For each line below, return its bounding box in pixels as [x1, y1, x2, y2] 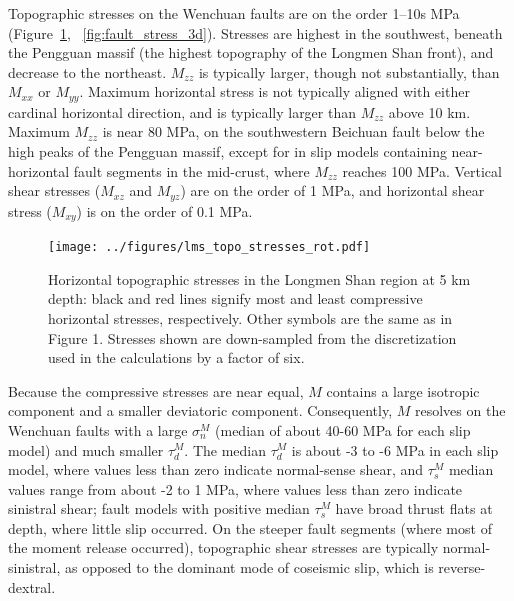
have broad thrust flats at [335, 498, 493, 519]
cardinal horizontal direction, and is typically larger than [8, 101, 356, 122]
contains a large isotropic [326, 380, 480, 401]
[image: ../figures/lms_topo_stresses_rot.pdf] [48, 240, 371, 255]
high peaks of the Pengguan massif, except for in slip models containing [8, 141, 447, 162]
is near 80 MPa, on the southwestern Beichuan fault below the [102, 121, 485, 142]
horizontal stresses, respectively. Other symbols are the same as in [48, 307, 453, 328]
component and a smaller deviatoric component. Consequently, [8, 400, 393, 421]
